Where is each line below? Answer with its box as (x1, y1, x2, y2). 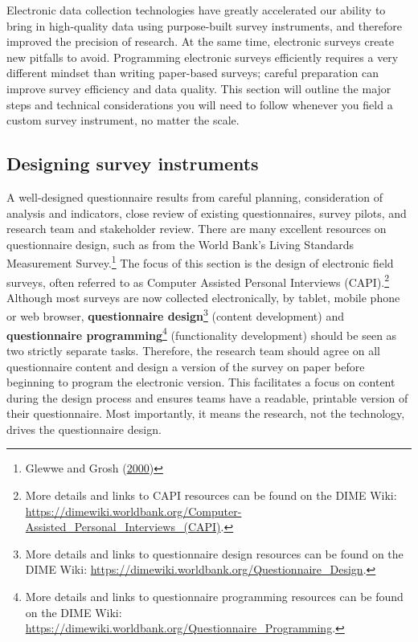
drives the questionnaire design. (6, 420, 162, 437)
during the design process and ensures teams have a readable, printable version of (6, 389, 408, 406)
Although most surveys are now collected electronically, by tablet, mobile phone (6, 288, 400, 305)
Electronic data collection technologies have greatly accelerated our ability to (6, 2, 386, 18)
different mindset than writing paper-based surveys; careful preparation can (6, 64, 379, 81)
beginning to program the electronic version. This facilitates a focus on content (6, 374, 395, 391)
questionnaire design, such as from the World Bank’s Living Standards (6, 235, 354, 252)
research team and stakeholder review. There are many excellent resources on (6, 220, 387, 237)
